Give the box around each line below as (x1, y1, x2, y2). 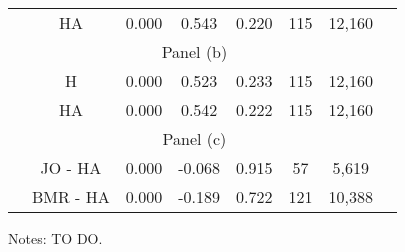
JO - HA (40, 156, 102, 179)
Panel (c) (162, 127, 227, 150)
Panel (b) (161, 40, 228, 63)
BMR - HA (32, 185, 110, 208)
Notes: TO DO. (8, 228, 103, 248)
